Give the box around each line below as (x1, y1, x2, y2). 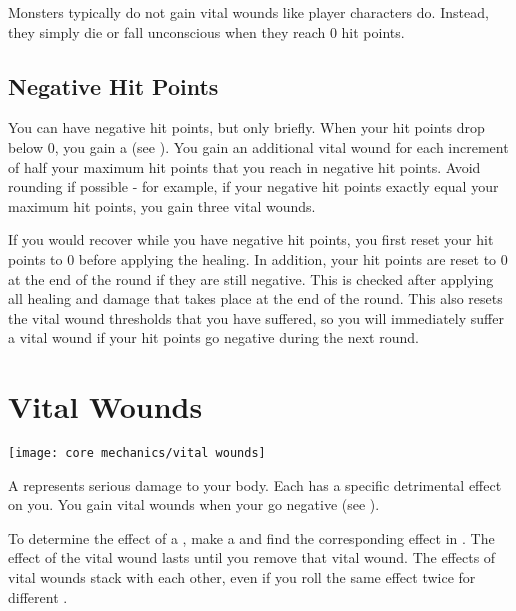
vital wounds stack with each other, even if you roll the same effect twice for (8, 567, 476, 588)
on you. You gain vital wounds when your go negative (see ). (8, 494, 380, 515)
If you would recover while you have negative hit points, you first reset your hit (8, 229, 494, 250)
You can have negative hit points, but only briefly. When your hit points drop (8, 117, 485, 138)
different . (8, 586, 68, 607)
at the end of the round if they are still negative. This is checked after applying (8, 268, 494, 289)
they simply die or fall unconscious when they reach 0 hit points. (8, 21, 405, 42)
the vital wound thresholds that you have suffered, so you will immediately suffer (8, 307, 504, 328)
